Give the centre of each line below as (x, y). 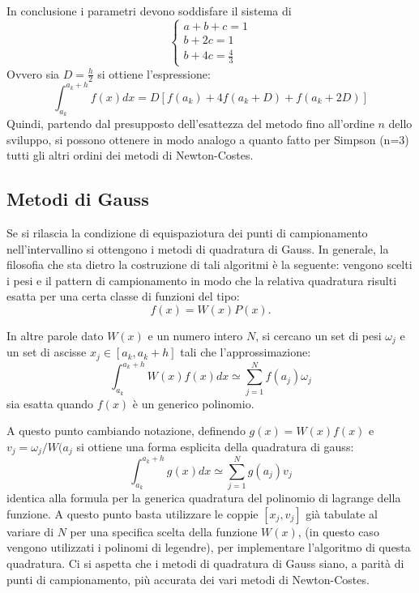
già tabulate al (342, 513)
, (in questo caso (338, 531)
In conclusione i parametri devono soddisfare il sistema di (149, 11)
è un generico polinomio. (193, 403)
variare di (30, 531)
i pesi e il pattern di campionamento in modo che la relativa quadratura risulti (202, 280)
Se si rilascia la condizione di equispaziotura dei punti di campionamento (187, 233)
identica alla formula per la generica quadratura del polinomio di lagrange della (204, 498)
